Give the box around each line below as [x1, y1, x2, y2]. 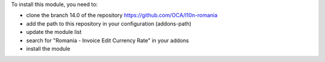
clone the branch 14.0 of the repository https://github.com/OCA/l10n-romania [26, 12, 218, 19]
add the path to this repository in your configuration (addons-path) [26, 20, 192, 27]
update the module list [26, 29, 82, 36]
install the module [26, 45, 70, 52]
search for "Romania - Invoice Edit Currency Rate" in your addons [26, 36, 189, 44]
